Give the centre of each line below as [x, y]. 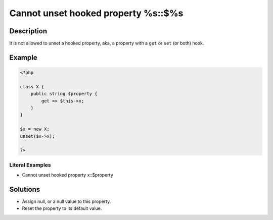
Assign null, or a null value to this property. [66, 201]
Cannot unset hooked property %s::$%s [96, 13]
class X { [32, 87]
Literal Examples [30, 165]
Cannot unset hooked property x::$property [67, 175]
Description [28, 31]
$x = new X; [35, 129]
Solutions [25, 189]
